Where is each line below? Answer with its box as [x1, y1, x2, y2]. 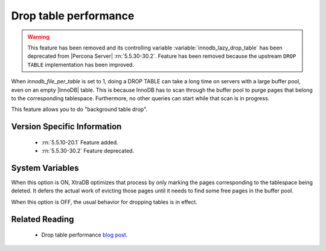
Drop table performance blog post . [41, 231, 128, 238]
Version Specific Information [11, 121, 122, 132]
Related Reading [11, 214, 74, 224]
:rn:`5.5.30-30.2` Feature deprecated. [41, 147, 135, 154]
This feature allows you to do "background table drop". [11, 106, 148, 113]
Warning [27, 33, 50, 40]
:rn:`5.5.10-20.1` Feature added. [41, 139, 118, 146]
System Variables [11, 163, 79, 173]
